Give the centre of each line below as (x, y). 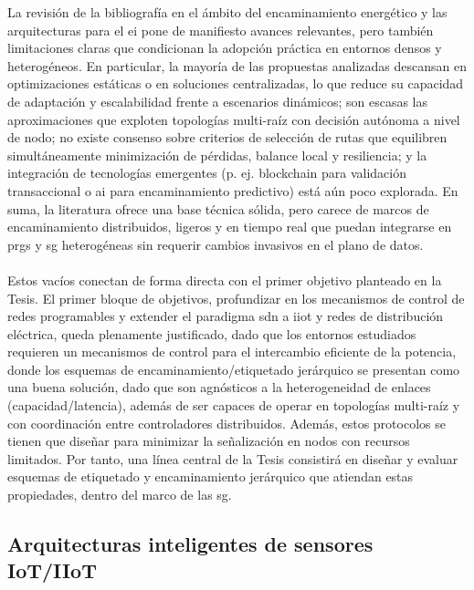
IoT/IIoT (52, 570)
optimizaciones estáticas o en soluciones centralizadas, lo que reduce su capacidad (236, 83)
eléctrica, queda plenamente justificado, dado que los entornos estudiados (212, 333)
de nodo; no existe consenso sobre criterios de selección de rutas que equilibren (227, 137)
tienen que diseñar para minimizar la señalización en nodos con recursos (209, 441)
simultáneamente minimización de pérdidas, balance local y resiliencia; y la (217, 155)
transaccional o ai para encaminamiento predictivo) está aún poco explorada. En (233, 190)
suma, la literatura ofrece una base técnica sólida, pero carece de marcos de (218, 208)
